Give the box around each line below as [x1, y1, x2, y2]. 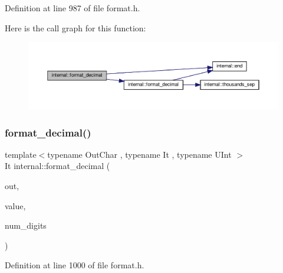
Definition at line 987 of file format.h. [5, 2, 140, 14]
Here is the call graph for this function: [5, 21, 146, 34]
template [5, 148, 37, 160]
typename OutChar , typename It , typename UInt [47, 148, 232, 160]
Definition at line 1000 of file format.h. [5, 259, 144, 271]
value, [5, 199, 26, 212]
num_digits [5, 219, 47, 232]
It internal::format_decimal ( [5, 160, 110, 172]
